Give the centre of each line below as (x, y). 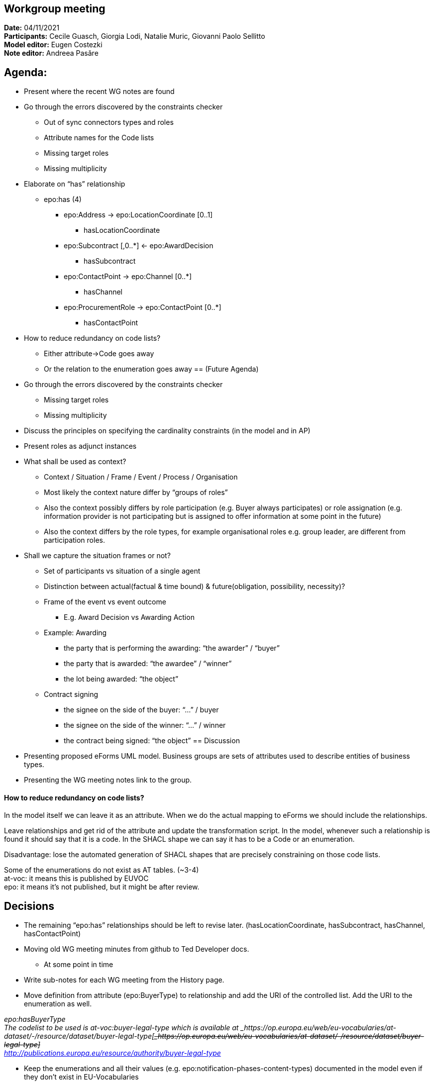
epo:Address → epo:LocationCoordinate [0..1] (138, 215)
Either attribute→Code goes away (99, 354)
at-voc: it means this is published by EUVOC (76, 879)
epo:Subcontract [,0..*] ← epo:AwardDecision (139, 246)
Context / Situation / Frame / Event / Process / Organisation (141, 477)
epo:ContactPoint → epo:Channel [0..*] (128, 277)
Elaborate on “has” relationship (75, 184)
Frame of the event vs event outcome (105, 602)
